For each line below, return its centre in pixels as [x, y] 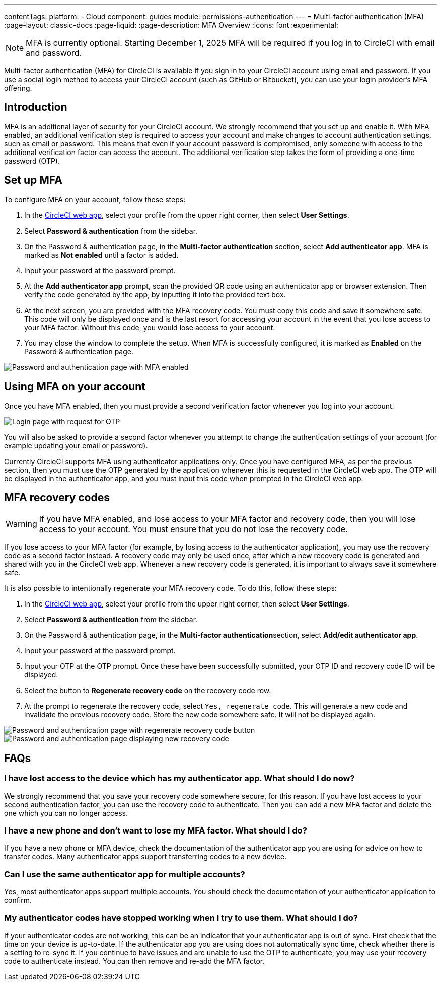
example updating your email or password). [76, 445]
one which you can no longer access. [66, 813]
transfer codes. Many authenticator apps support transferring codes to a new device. [145, 857]
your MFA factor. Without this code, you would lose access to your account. [150, 327]
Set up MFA [33, 180]
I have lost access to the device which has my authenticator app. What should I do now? [179, 778]
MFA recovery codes [57, 497]
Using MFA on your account [75, 387]
